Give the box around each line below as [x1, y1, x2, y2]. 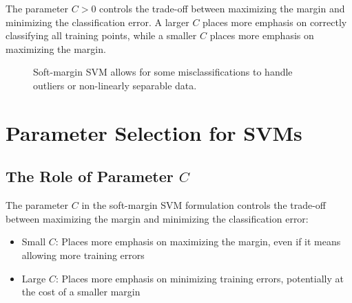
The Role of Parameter [6, 166, 174, 187]
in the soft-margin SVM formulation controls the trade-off [81, 198, 327, 212]
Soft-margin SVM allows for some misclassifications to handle [33, 65, 293, 79]
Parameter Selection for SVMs [6, 118, 302, 146]
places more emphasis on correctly [203, 14, 347, 29]
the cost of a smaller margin [21, 284, 141, 299]
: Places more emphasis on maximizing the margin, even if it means [55, 234, 341, 249]
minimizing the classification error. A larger [6, 14, 189, 29]
